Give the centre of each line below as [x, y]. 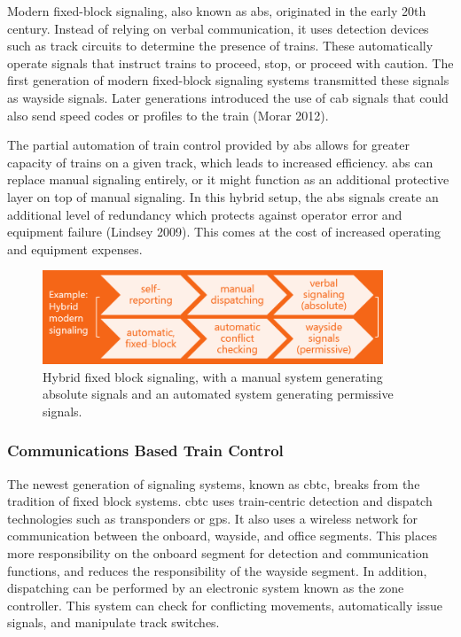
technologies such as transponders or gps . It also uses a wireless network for [213, 518]
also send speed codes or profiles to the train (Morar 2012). [168, 115]
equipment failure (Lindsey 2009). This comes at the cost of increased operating [224, 232]
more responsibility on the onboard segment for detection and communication [218, 552]
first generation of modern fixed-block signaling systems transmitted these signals [228, 80]
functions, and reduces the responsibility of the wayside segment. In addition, [217, 570]
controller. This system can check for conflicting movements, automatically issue [225, 605]
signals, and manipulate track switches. [113, 622]
